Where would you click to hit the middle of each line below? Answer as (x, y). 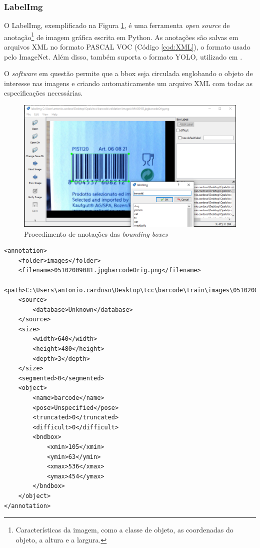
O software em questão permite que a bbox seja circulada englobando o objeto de (128, 73)
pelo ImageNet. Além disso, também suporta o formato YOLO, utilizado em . (123, 56)
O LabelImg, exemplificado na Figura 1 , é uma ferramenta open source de (117, 25)
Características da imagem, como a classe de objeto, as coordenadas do (124, 530)
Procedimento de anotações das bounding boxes (96, 233)
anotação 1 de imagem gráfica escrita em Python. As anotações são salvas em (121, 36)
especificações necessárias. (43, 93)
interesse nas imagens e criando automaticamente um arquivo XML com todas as (128, 83)
